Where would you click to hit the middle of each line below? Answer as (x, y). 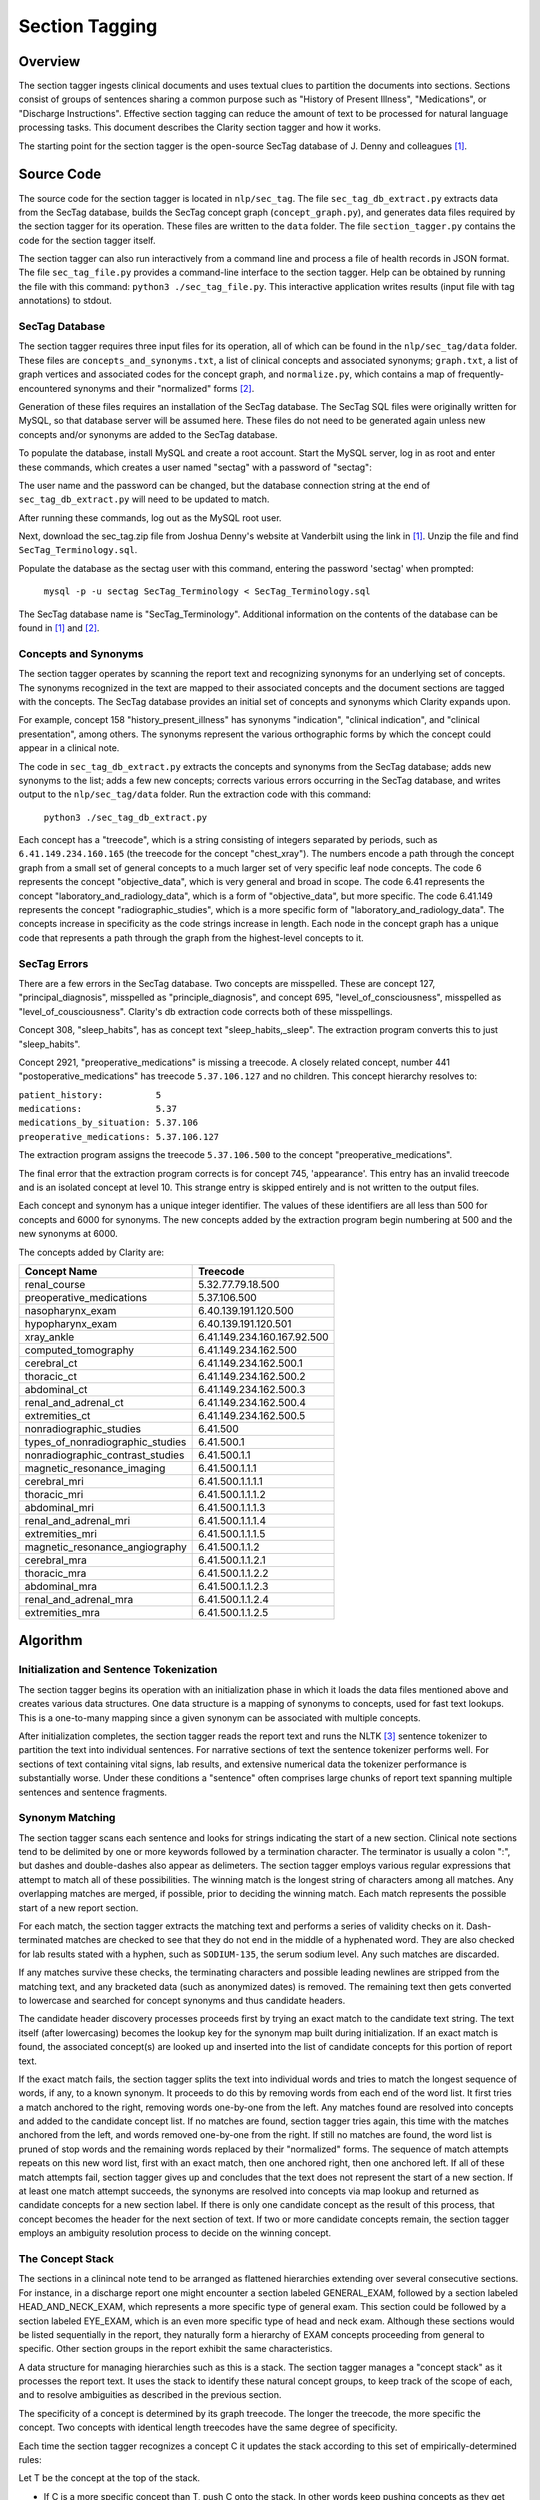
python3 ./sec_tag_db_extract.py (125, 817)
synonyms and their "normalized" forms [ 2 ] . (164, 388)
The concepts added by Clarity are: (91, 1252)
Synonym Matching (67, 1818)
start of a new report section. (78, 1907)
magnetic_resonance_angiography (105, 1547)
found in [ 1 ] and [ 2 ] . (59, 628)
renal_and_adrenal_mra (79, 1599)
